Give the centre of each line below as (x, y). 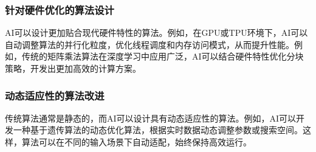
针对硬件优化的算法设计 (60, 9)
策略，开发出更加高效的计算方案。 (73, 68)
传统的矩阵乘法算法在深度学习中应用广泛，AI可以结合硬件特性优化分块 (163, 56)
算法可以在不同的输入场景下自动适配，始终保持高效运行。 (136, 142)
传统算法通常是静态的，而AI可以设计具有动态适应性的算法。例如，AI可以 (151, 118)
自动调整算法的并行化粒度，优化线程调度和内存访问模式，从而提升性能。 (149, 44)
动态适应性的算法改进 (55, 95)
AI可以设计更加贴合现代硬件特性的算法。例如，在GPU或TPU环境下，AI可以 (156, 33)
